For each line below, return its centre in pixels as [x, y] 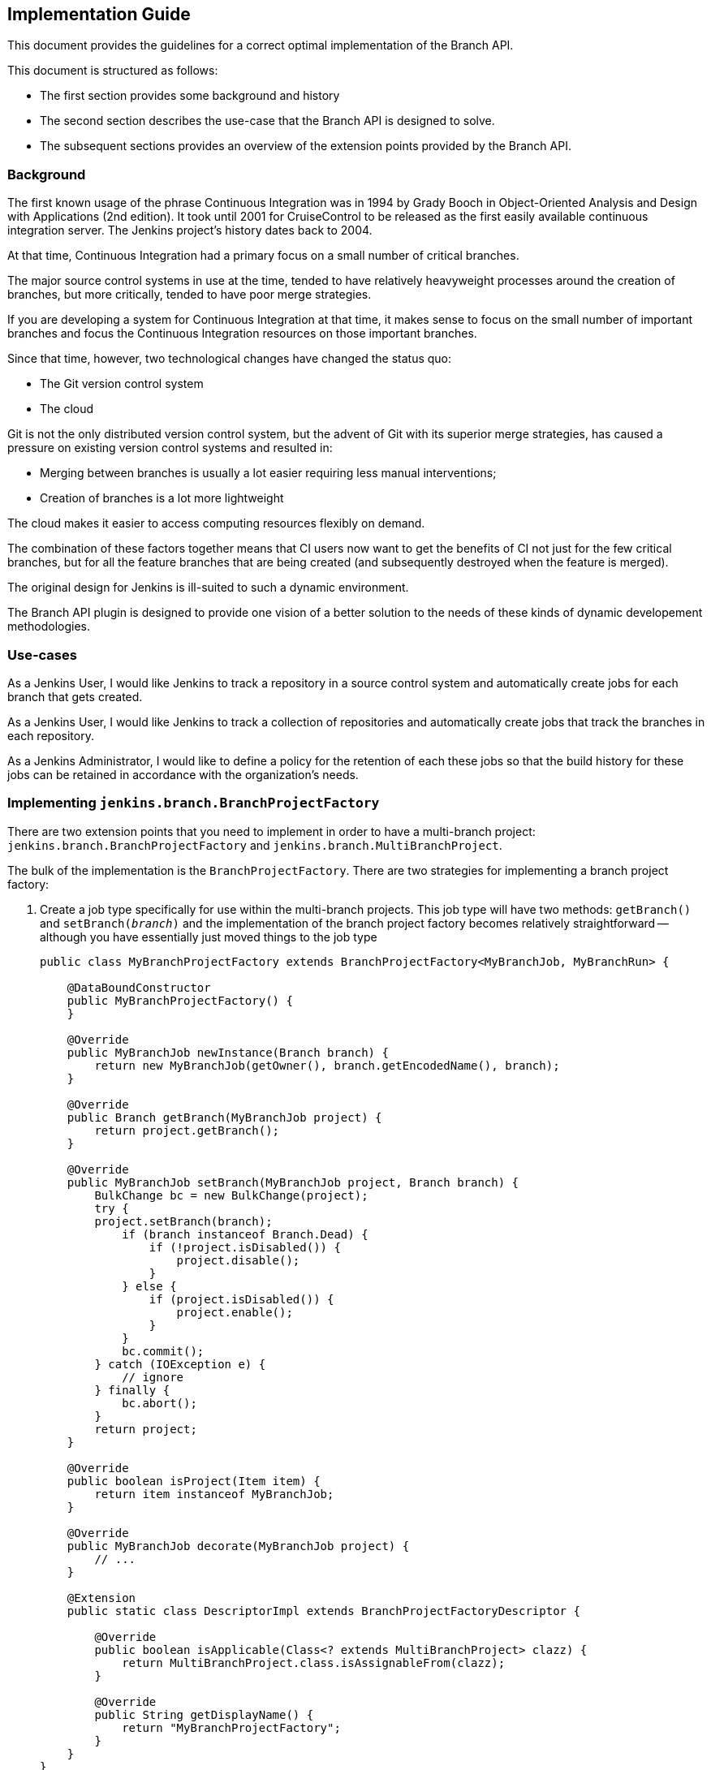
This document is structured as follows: [113, 71]
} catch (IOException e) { [180, 1364]
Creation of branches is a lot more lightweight [162, 498]
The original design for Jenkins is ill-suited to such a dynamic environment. [208, 588]
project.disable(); [238, 1260]
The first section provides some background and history [190, 96]
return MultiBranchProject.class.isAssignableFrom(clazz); [314, 1662]
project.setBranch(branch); [183, 1221]
